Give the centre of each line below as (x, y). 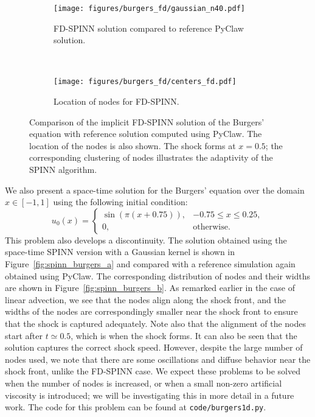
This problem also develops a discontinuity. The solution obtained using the (146, 240)
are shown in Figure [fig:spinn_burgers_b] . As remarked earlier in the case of (150, 288)
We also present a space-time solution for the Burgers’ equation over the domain (155, 190)
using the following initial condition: (120, 202)
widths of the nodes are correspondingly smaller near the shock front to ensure (151, 311)
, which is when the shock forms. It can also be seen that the (184, 335)
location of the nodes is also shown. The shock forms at (133, 145)
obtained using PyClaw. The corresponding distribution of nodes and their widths (158, 275)
